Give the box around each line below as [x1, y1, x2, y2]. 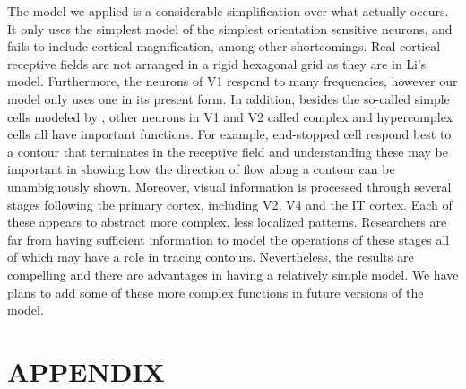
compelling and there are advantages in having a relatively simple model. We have [7, 264, 459, 283]
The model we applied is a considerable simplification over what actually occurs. [7, 2, 449, 20]
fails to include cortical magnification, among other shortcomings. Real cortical [7, 37, 441, 56]
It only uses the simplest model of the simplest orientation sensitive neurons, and [7, 19, 453, 38]
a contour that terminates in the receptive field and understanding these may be [7, 142, 448, 160]
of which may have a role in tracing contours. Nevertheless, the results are [7, 247, 414, 266]
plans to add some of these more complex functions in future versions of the [7, 282, 424, 301]
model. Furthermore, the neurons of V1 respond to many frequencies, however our [7, 72, 458, 91]
